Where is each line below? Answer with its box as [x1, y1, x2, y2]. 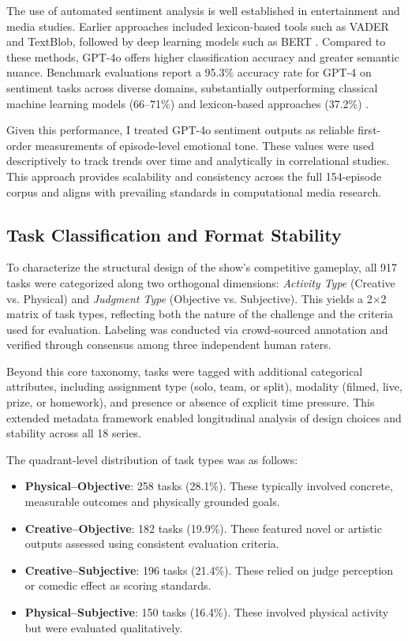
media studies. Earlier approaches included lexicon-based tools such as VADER [6, 17, 389, 34]
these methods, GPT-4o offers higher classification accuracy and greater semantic [6, 48, 399, 65]
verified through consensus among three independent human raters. [6, 336, 331, 353]
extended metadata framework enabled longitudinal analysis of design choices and [6, 409, 402, 425]
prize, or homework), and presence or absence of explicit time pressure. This [6, 394, 375, 410]
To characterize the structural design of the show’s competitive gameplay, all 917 [6, 259, 398, 276]
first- [357, 122, 381, 138]
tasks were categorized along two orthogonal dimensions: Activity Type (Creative [6, 274, 395, 291]
